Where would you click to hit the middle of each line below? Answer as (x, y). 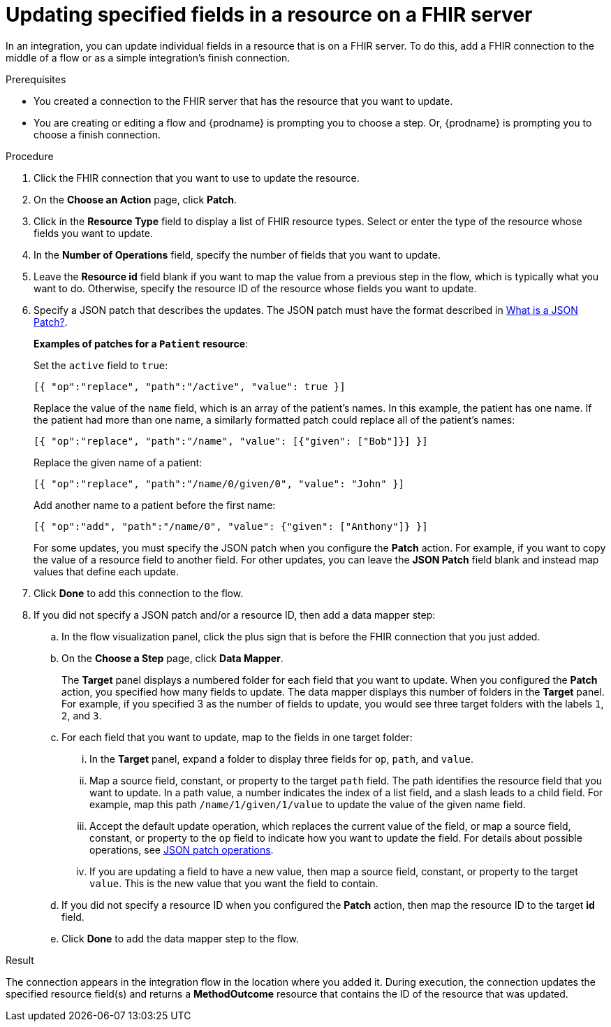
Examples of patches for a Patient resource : (141, 343)
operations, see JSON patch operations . (182, 849)
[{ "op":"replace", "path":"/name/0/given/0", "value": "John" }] (219, 483)
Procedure (30, 156)
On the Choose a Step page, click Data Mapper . (172, 658)
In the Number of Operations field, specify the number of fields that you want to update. (237, 254)
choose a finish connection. (97, 134)
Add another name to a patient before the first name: (155, 505)
